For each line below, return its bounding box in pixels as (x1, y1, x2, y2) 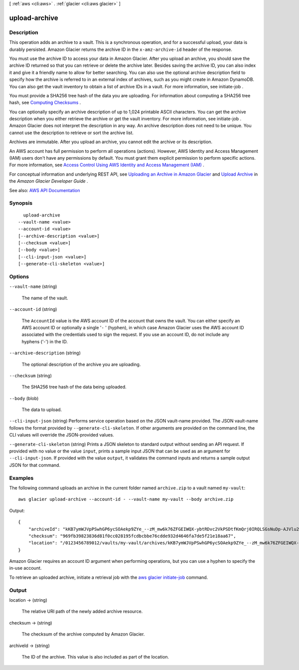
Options (9, 273, 29, 280)
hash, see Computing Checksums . (9, 100, 81, 106)
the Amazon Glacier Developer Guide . (9, 178, 88, 184)
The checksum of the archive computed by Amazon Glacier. (21, 631, 145, 637)
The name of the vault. (21, 295, 68, 301)
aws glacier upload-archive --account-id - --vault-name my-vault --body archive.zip (18, 496, 234, 502)
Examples (9, 474, 34, 481)
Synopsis (9, 200, 32, 207)
